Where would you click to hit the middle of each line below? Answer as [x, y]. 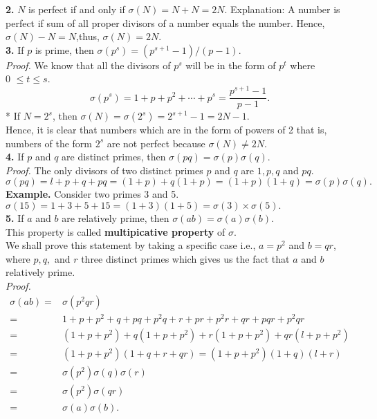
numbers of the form [49, 143]
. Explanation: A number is [282, 9]
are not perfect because [156, 143]
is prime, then [64, 49]
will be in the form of [231, 65]
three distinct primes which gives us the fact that [185, 258]
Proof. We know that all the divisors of [88, 65]
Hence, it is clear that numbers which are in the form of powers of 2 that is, [166, 130]
